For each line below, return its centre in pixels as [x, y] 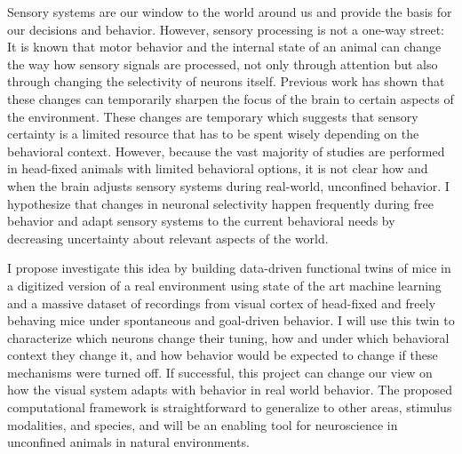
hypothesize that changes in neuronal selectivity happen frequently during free [220, 203]
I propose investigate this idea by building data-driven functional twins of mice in [229, 268]
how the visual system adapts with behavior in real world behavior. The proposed [230, 390]
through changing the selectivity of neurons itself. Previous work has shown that [226, 81]
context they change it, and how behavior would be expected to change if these [223, 355]
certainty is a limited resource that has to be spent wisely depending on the [213, 134]
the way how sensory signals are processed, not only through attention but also [223, 64]
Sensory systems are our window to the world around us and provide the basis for [230, 12]
